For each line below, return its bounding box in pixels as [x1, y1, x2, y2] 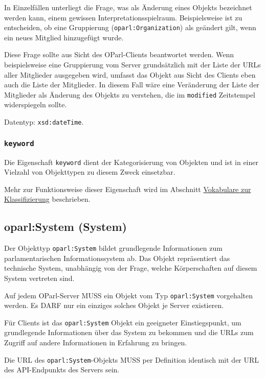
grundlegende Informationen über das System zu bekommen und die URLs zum [4, 327, 254, 338]
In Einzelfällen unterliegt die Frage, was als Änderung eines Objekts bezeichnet [4, 2, 252, 12]
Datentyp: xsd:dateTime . [4, 116, 84, 127]
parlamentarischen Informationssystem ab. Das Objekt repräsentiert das [4, 252, 230, 263]
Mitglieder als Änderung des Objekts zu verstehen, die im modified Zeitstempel [4, 89, 255, 100]
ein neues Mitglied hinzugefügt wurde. [4, 32, 124, 42]
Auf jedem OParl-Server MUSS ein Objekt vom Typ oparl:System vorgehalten [4, 290, 253, 300]
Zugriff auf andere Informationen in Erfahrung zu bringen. [4, 337, 187, 348]
